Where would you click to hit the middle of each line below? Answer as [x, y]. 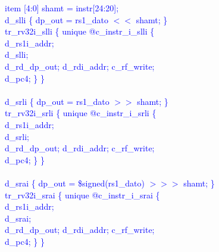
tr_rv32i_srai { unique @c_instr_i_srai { [82, 195]
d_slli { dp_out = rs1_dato [57, 19]
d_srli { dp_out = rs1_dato [57, 101]
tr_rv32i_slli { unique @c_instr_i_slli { [80, 31]
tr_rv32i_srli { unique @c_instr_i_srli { [81, 113]
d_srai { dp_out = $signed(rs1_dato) [75, 183]
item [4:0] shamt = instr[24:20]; [62, 8]
